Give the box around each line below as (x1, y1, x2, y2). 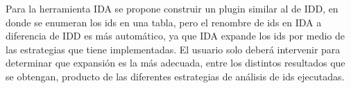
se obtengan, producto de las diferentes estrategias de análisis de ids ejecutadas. (6, 69, 345, 83)
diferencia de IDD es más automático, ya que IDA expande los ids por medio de (6, 28, 345, 43)
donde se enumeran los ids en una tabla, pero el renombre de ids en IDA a (6, 15, 322, 29)
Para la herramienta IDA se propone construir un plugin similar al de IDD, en (6, 1, 339, 15)
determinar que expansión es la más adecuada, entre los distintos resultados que (6, 55, 345, 70)
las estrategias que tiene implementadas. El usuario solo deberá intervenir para (6, 42, 341, 56)
